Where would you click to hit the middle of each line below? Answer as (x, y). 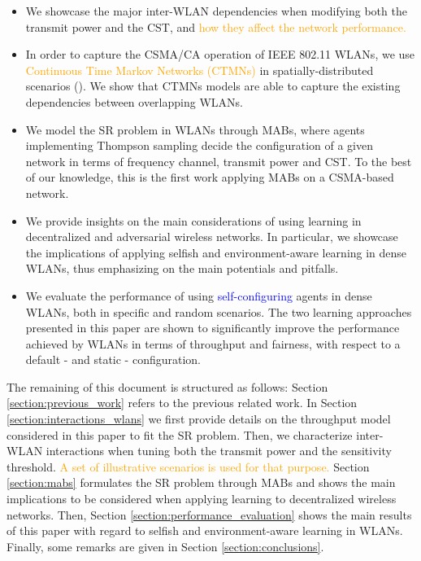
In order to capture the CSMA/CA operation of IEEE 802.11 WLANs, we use (220, 54)
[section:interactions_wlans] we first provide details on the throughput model (199, 419)
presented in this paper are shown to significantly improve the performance (213, 328)
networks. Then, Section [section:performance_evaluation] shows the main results (209, 514)
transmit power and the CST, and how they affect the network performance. (216, 26)
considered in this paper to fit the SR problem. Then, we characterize (180, 434)
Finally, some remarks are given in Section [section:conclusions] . (165, 546)
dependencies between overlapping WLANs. (134, 101)
